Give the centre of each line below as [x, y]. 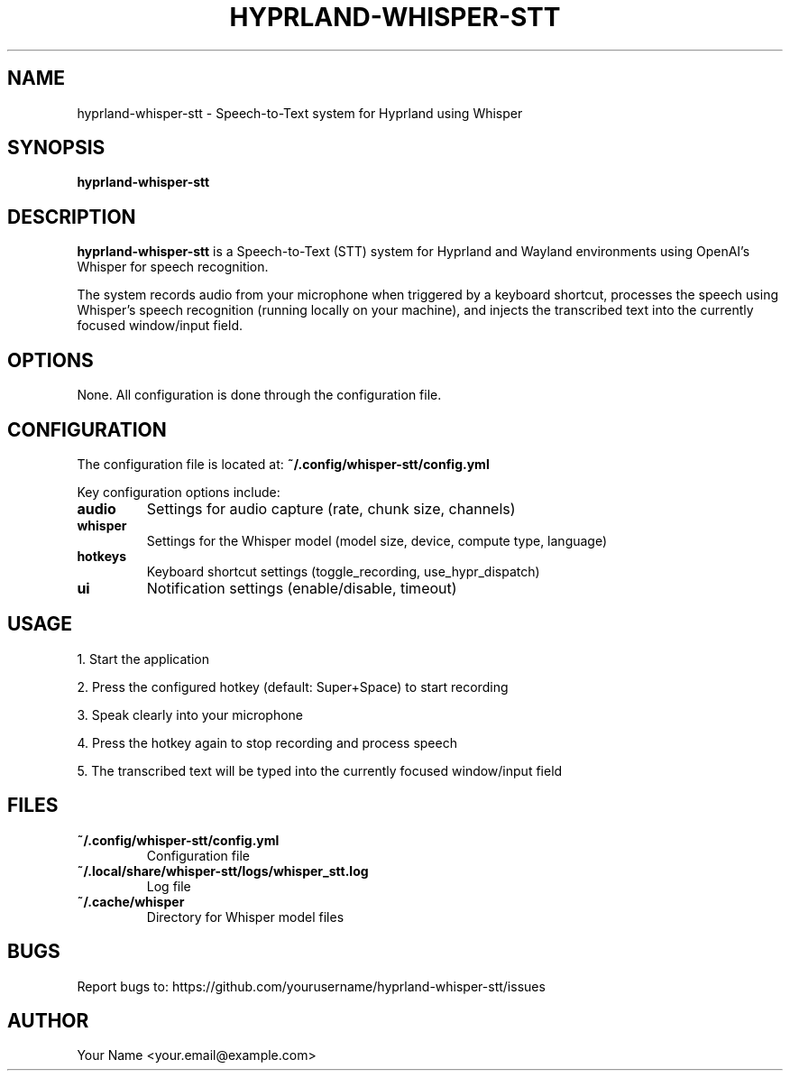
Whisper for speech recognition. [173, 267]
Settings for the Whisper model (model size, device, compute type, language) [377, 540]
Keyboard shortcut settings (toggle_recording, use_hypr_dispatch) [343, 571]
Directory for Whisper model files [245, 917]
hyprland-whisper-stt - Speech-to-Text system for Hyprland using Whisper [300, 113]
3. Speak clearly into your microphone [190, 714]
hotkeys [102, 556]
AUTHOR [48, 1020]
